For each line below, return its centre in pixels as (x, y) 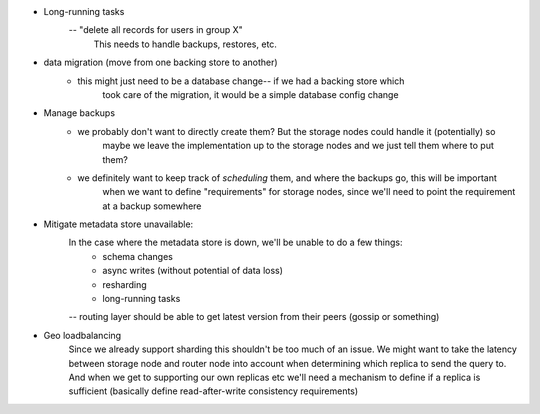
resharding (124, 284)
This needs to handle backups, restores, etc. (185, 44)
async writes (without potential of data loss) (193, 271)
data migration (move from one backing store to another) (161, 62)
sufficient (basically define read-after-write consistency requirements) (213, 391)
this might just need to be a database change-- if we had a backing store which (241, 81)
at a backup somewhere (152, 206)
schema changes (138, 256)
